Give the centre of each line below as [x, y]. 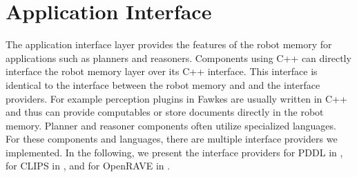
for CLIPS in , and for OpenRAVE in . [88, 166]
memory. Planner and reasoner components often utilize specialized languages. [171, 125]
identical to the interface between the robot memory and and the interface [163, 84]
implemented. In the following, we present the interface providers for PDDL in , [174, 152]
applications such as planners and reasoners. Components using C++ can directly [178, 58]
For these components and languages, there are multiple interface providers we [172, 139]
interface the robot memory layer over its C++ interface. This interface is [162, 71]
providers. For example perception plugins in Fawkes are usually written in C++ [176, 98]
